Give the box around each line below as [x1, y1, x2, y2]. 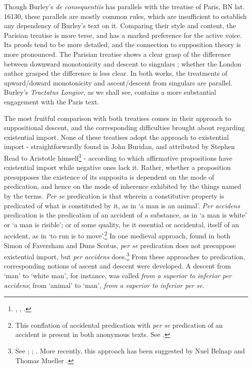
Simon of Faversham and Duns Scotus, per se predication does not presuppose [4, 240, 236, 250]
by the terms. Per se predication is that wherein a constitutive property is [4, 190, 224, 201]
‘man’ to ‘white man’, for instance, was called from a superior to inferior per [4, 270, 232, 280]
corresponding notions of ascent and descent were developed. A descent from [4, 261, 231, 271]
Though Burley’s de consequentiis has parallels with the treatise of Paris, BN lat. [4, 1, 245, 11]
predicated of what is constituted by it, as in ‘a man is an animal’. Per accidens [4, 200, 240, 210]
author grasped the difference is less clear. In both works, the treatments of [4, 68, 228, 78]
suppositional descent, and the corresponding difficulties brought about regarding [4, 122, 245, 133]
